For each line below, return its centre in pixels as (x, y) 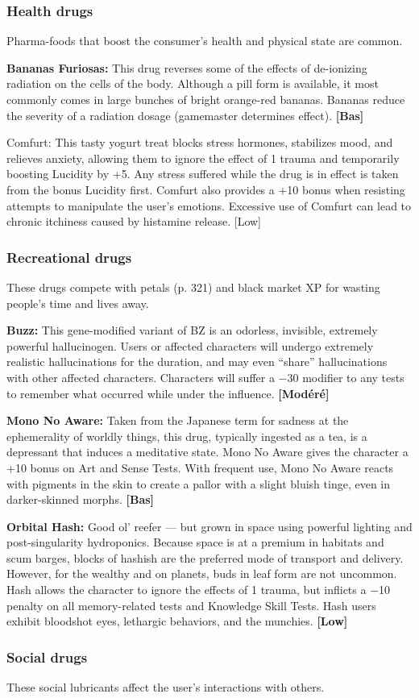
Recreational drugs (69, 257)
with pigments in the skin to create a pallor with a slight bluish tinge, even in (198, 483)
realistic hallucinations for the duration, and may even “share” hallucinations (197, 361)
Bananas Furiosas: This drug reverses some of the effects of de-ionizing (187, 67)
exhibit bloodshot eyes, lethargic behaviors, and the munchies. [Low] (177, 621)
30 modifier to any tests (346, 377)
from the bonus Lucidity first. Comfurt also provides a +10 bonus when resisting (206, 189)
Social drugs (47, 656)
